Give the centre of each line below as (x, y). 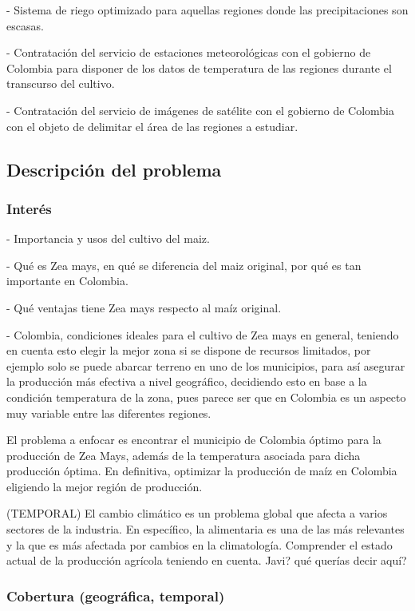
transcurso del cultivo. (61, 83)
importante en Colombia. (67, 281)
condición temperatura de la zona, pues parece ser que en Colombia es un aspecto (206, 397)
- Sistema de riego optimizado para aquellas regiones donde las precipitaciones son (207, 10)
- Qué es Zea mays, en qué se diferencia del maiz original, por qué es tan (184, 265)
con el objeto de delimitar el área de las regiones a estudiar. (152, 126)
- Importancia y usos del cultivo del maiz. (108, 238)
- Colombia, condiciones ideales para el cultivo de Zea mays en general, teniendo (203, 334)
